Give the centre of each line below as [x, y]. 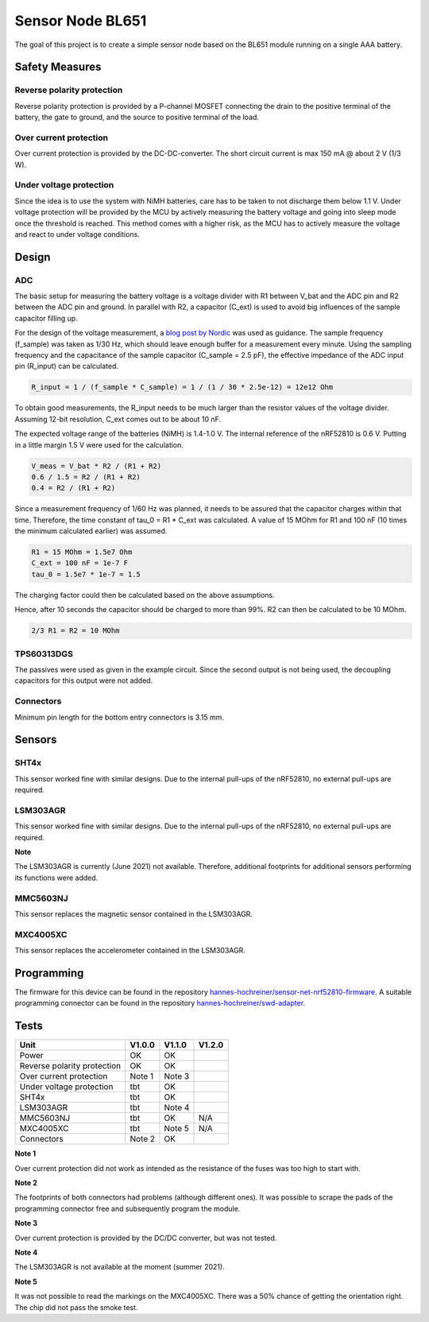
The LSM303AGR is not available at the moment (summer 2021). [120, 1267]
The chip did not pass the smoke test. [76, 1307]
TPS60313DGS [44, 653]
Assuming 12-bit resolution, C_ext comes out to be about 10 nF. [118, 419]
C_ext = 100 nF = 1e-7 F [80, 563]
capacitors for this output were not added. [84, 680]
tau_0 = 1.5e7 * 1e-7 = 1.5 [86, 574]
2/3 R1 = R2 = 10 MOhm [75, 631]
